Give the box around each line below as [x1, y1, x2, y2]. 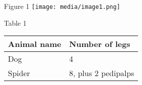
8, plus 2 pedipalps [69, 67, 134, 79]
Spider [8, 67, 30, 79]
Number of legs [69, 38, 130, 50]
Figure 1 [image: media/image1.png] [4, 1, 120, 11]
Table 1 [4, 17, 27, 28]
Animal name [8, 38, 61, 50]
